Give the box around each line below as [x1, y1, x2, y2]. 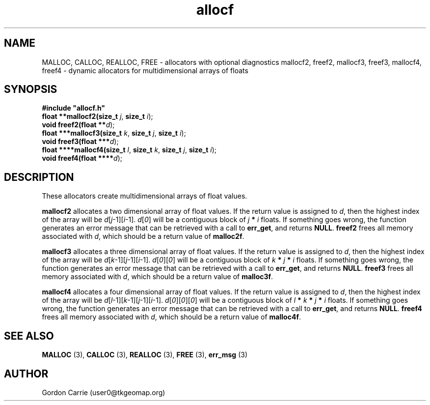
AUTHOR [4, 367, 49, 380]
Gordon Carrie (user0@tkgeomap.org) [42, 388, 165, 397]
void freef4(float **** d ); [42, 154, 123, 163]
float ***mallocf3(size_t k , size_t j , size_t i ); [42, 129, 186, 138]
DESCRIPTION [4, 171, 74, 183]
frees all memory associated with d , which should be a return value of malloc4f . [42, 313, 301, 321]
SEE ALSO [4, 329, 54, 342]
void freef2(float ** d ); [42, 120, 115, 129]
